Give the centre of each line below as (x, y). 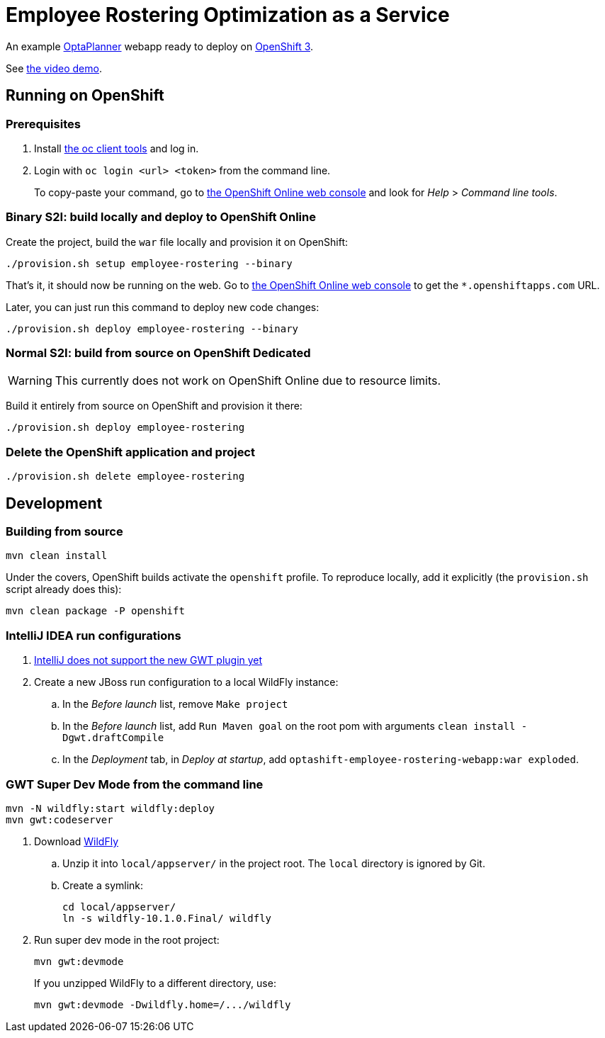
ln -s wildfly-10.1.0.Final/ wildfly (167, 918)
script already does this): (64, 589)
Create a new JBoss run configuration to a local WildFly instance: (186, 682)
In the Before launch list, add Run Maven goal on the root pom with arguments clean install (289, 726)
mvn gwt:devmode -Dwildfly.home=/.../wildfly (163, 1004)
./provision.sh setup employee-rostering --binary (149, 263)
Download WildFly (77, 841)
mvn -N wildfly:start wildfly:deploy (111, 808)
